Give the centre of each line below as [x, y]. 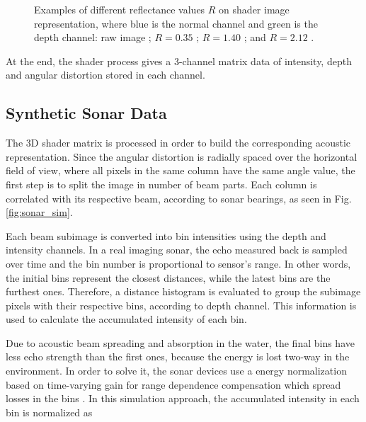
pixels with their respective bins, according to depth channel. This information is [181, 305]
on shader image [254, 9]
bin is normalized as [49, 412]
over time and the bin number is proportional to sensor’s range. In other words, [178, 263]
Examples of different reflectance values [120, 9]
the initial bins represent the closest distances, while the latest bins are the [168, 277]
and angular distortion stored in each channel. [105, 75]
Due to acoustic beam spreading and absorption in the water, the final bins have [180, 342]
